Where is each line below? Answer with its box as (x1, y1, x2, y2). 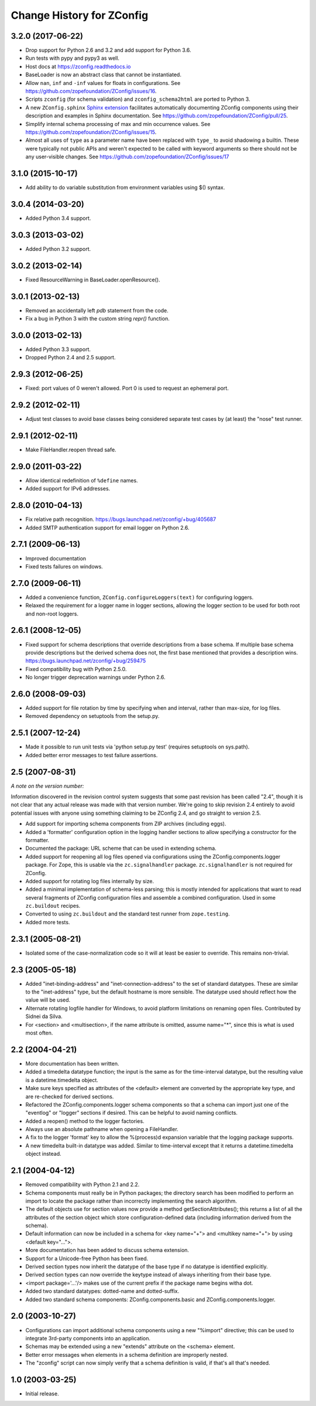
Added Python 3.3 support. (25, 346, 91, 353)
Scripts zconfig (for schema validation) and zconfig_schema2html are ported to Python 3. (25, 96, 250, 103)
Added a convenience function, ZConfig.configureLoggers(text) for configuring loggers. (25, 594, 254, 601)
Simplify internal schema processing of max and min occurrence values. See (25, 120, 211, 127)
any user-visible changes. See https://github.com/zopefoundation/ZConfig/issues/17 (25, 153, 229, 161)
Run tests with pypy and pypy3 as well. (25, 55, 120, 62)
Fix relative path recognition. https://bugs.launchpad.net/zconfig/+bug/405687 (25, 516, 217, 523)
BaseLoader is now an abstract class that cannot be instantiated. (25, 71, 181, 79)
